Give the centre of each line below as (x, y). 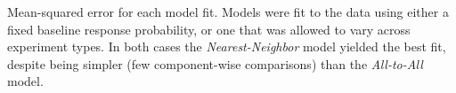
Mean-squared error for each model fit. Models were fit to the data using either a (228, 12)
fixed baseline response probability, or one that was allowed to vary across (209, 29)
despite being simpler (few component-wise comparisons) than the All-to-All (215, 63)
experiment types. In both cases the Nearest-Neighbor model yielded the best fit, (227, 46)
